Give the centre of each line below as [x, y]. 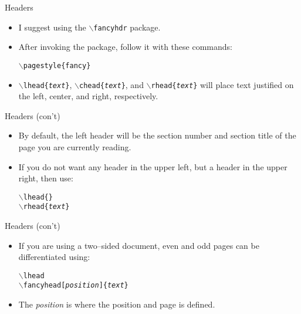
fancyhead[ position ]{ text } [76, 286]
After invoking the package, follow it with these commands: [125, 47]
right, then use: [46, 178]
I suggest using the [52, 27]
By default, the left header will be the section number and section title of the [157, 135]
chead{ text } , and [111, 84]
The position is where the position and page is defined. [117, 304]
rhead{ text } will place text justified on [222, 84]
